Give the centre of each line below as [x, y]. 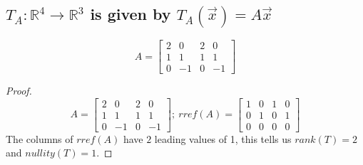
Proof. [19, 91]
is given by [131, 14]
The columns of [40, 138]
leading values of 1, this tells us [223, 138]
